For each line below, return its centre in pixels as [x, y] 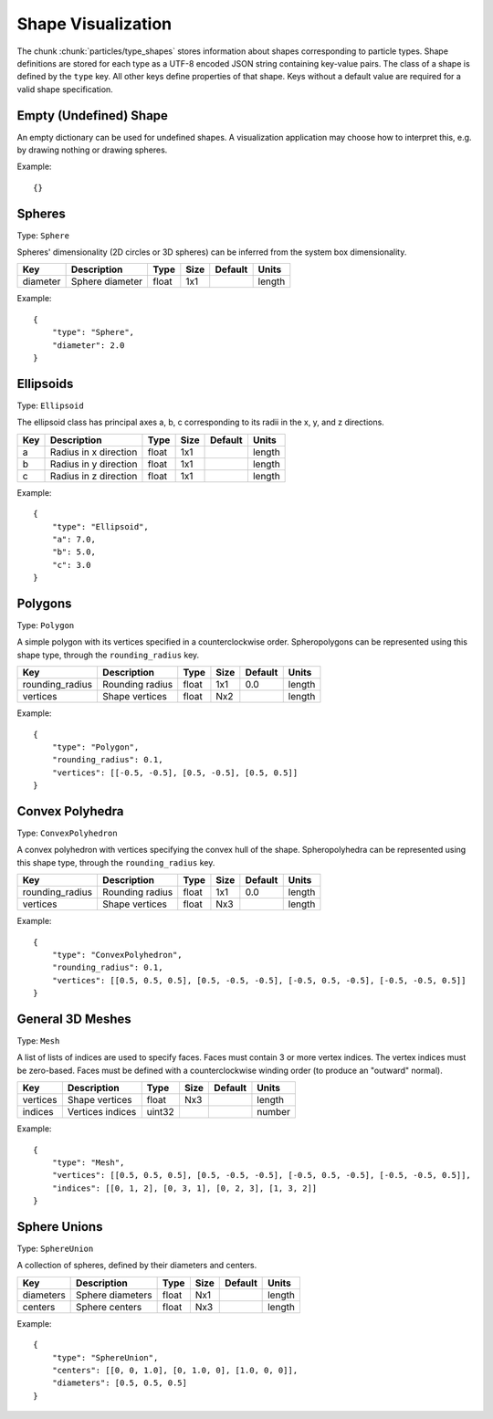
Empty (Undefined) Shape [93, 116]
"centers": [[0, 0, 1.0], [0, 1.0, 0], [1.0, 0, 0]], [175, 1371]
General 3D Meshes [74, 1019]
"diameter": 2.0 [88, 345]
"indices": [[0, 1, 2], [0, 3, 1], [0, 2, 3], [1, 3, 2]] [184, 1188]
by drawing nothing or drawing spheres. [92, 150]
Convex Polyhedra [70, 811]
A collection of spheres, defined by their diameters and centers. [137, 1266]
